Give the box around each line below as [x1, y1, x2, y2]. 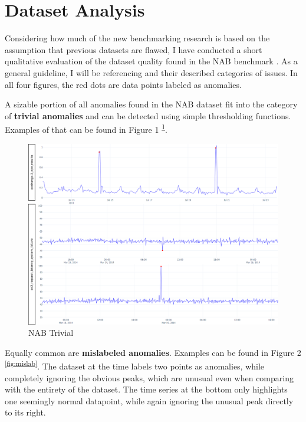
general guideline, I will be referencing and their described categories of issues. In [5, 66, 298, 78]
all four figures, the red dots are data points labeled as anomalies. [5, 78, 242, 90]
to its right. [5, 406, 46, 418]
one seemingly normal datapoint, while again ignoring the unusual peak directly [5, 394, 294, 407]
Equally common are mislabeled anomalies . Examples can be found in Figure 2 [5, 346, 301, 358]
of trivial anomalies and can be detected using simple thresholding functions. [5, 109, 291, 122]
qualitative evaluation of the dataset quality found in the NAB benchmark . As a [5, 55, 298, 67]
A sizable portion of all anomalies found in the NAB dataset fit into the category [5, 98, 298, 110]
